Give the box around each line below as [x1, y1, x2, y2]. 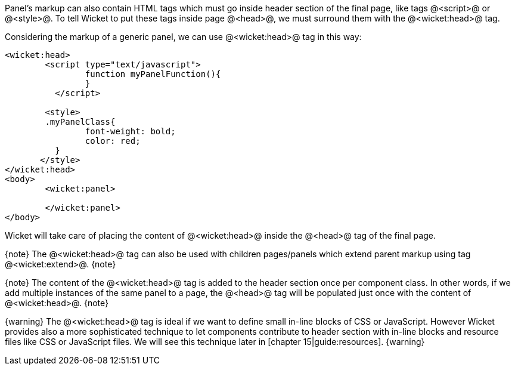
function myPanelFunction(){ [85, 69, 221, 79]
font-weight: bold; [85, 127, 176, 136]
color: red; [85, 136, 141, 146]
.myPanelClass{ [45, 117, 116, 127]
